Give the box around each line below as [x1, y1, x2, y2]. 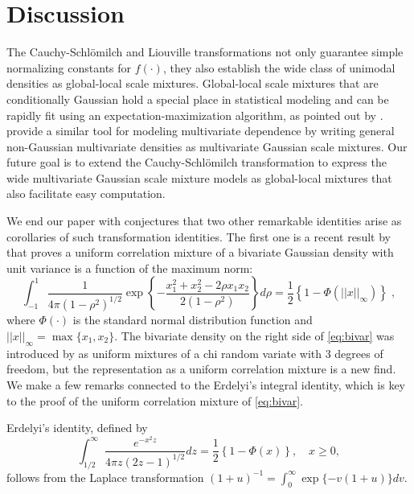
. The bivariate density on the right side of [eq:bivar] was [114, 327, 395, 344]
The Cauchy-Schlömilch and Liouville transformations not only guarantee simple [6, 43, 404, 60]
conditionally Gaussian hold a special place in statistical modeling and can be [6, 90, 389, 107]
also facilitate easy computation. [6, 185, 166, 202]
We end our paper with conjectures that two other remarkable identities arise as [6, 212, 402, 229]
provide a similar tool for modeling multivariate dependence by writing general [6, 122, 395, 139]
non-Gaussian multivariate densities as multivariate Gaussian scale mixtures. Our [6, 138, 408, 154]
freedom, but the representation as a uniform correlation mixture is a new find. [6, 360, 396, 377]
